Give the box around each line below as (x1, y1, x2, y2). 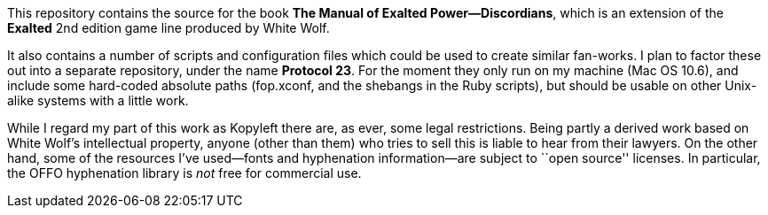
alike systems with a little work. (7, 93, 189, 108)
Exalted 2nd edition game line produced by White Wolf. (7, 20, 330, 35)
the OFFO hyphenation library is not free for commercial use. (7, 165, 362, 180)
